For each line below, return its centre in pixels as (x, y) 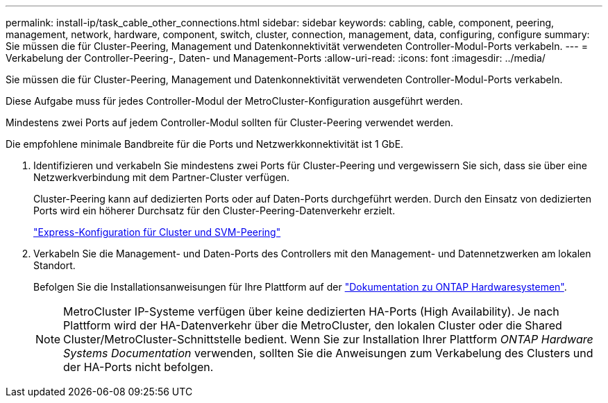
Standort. (54, 265)
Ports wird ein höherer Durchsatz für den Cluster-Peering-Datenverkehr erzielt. (214, 211)
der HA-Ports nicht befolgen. (138, 367)
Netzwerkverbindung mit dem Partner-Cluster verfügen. (162, 177)
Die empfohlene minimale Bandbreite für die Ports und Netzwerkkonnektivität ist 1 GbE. (205, 144)
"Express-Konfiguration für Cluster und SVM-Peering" (157, 232)
